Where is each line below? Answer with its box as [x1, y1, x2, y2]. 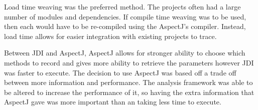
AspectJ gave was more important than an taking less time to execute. [4, 96, 221, 107]
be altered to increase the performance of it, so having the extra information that [4, 86, 254, 97]
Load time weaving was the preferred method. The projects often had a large [4, 1, 241, 11]
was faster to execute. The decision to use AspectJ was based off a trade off [4, 67, 236, 77]
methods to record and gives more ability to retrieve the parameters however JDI [4, 57, 254, 67]
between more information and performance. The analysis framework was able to [4, 77, 253, 87]
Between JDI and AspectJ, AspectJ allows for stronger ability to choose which [4, 47, 245, 58]
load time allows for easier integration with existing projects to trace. [4, 30, 217, 41]
